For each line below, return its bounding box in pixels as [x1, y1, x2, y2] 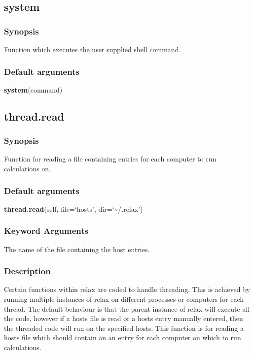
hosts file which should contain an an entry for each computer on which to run [4, 332, 241, 343]
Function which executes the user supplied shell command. [4, 44, 181, 54]
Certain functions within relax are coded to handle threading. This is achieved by [4, 284, 250, 294]
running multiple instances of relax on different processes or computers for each [4, 294, 244, 304]
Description [4, 265, 51, 277]
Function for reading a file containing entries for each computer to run [4, 154, 217, 164]
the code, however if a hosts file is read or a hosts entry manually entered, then [4, 313, 243, 323]
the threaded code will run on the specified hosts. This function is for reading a [4, 322, 244, 333]
